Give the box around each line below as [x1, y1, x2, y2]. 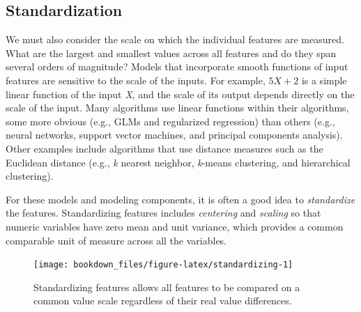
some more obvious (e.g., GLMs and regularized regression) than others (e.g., [6, 114, 335, 128]
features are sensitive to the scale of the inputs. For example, [6, 72, 266, 87]
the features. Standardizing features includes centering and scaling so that [6, 205, 321, 220]
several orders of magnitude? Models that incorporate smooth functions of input [6, 59, 348, 74]
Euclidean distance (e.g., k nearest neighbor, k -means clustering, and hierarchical [6, 155, 351, 169]
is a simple [301, 72, 347, 87]
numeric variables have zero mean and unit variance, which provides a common [6, 219, 344, 233]
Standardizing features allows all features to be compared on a [33, 279, 300, 294]
